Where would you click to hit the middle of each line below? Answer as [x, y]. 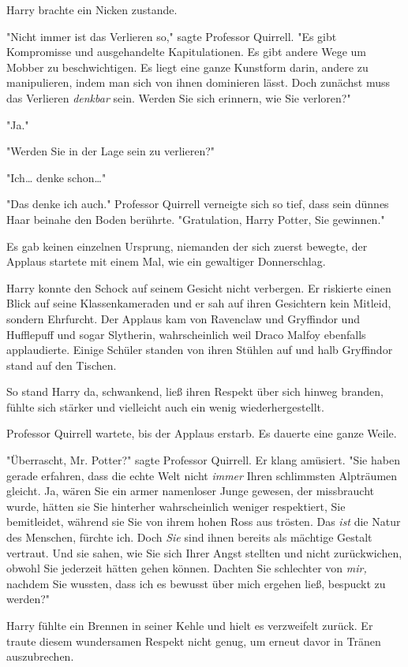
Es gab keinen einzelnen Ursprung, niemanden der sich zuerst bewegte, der [187, 246]
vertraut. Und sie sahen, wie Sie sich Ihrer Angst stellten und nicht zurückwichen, [204, 552]
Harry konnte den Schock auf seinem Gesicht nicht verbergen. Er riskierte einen [199, 287]
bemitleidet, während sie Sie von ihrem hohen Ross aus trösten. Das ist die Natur [204, 522]
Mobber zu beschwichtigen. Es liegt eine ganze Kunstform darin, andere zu [187, 67]
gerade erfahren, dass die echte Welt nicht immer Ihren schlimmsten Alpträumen [202, 475]
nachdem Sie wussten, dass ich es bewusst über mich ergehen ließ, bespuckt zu [196, 583]
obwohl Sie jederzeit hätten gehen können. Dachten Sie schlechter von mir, [187, 568]
